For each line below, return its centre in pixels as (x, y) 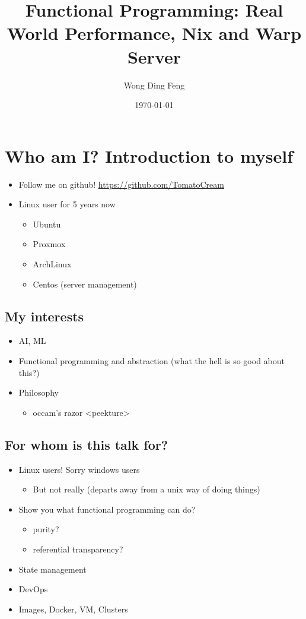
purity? (46, 529)
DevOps (33, 589)
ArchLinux (52, 264)
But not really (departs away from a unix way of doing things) (146, 489)
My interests (44, 316)
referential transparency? (78, 549)
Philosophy (39, 392)
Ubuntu (47, 224)
